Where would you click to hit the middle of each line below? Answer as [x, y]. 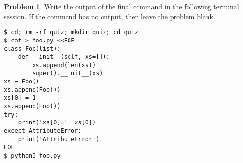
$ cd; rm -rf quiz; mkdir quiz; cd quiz [71, 32]
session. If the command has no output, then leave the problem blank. [110, 16]
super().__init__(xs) [68, 73]
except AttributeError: [43, 131]
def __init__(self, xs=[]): [64, 57]
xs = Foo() [22, 82]
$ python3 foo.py [32, 156]
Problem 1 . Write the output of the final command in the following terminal [121, 6]
